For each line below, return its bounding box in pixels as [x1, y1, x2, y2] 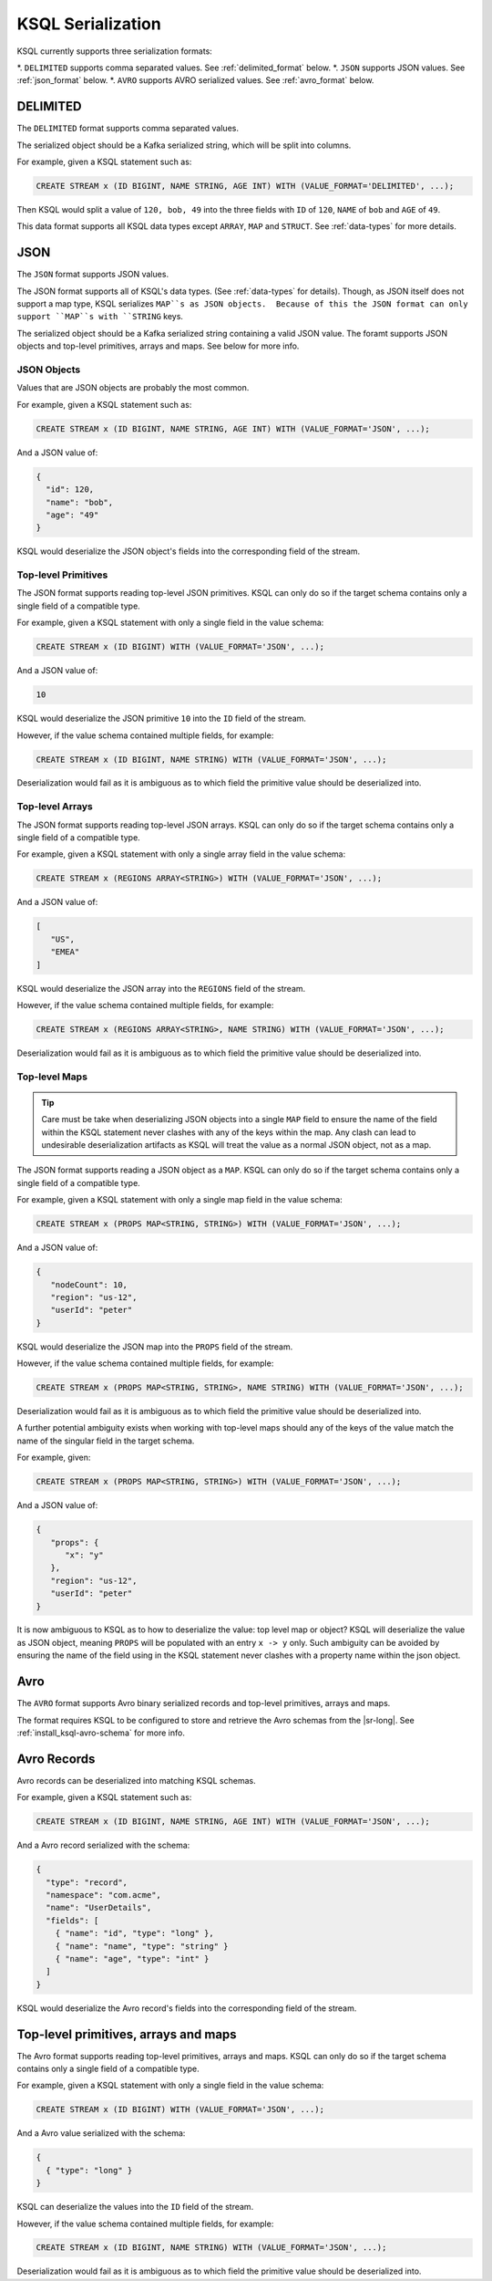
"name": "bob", [46, 497, 114, 507]
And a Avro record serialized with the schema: [16, 1839, 190, 1851]
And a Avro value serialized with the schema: [16, 2128, 186, 2139]
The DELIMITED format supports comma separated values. [16, 123, 239, 134]
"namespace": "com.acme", [46, 1890, 161, 1900]
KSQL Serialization [16, 14, 161, 34]
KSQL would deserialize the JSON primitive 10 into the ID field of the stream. [16, 713, 307, 724]
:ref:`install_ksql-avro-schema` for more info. [16, 1727, 186, 1738]
